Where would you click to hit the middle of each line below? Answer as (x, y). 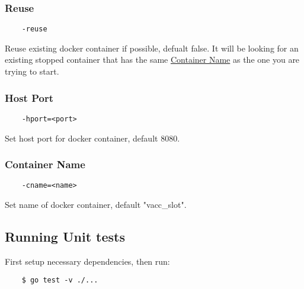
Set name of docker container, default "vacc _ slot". (96, 204)
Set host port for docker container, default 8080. (92, 138)
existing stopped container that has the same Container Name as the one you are (152, 60)
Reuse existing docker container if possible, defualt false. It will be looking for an (152, 48)
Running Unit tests (65, 236)
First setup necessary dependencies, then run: (87, 261)
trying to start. (32, 71)
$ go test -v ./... (60, 280)
